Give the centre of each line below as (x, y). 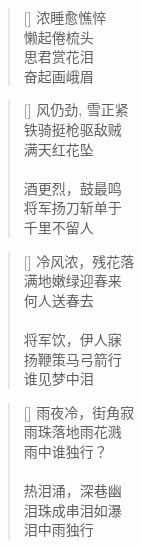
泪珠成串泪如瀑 (72, 509)
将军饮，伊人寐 (72, 338)
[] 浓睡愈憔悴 (65, 17)
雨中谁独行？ (65, 450)
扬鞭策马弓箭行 (72, 358)
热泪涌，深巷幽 (72, 490)
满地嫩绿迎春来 (72, 280)
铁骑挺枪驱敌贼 (72, 128)
